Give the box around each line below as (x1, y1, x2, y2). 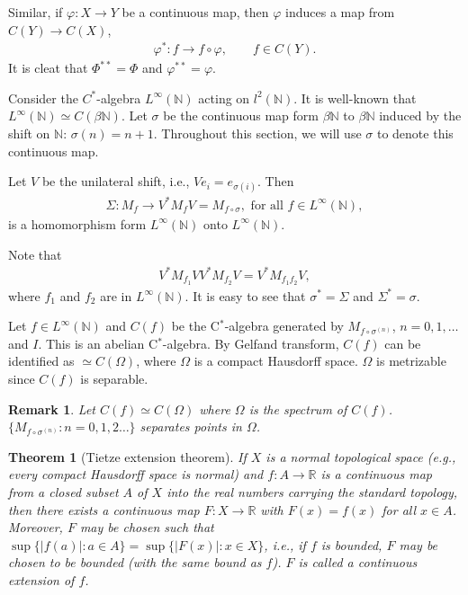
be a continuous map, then (121, 3, 269, 21)
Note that (8, 244, 62, 263)
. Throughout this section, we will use (153, 124, 362, 143)
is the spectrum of (248, 399, 347, 418)
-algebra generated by (224, 316, 344, 335)
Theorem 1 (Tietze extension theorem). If (8, 447, 247, 466)
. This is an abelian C (38, 333, 158, 352)
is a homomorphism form (8, 214, 147, 233)
